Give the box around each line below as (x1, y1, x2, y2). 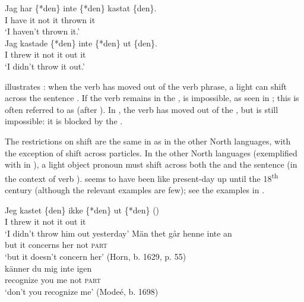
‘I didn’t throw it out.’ (5, 59, 85, 72)
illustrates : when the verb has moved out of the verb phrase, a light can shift (5, 80, 287, 92)
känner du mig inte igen (5, 262, 92, 274)
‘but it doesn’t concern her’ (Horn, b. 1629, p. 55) (5, 250, 186, 262)
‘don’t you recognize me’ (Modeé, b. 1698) (5, 285, 159, 297)
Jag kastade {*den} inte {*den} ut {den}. (5, 36, 157, 49)
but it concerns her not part (5, 238, 107, 251)
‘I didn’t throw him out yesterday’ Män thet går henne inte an (5, 227, 232, 239)
